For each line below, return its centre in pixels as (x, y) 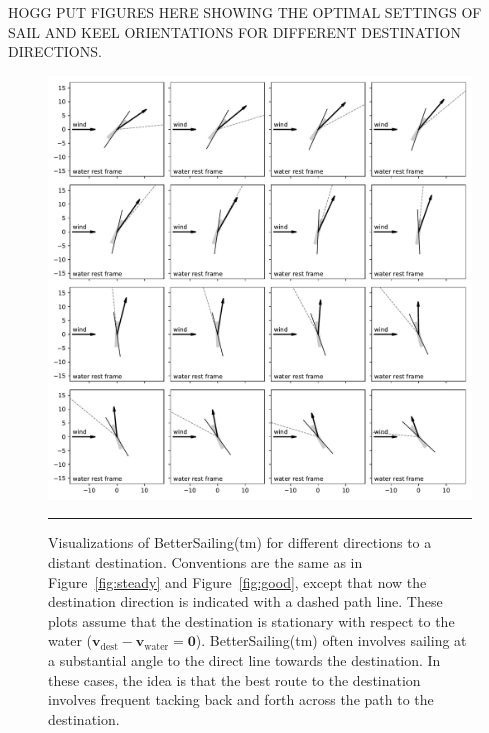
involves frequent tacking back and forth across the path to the (241, 699)
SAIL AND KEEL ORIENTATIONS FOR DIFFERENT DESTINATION (234, 31)
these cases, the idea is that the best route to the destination (234, 679)
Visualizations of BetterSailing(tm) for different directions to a (240, 542)
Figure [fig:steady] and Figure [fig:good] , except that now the (237, 581)
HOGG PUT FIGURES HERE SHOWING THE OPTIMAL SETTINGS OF (245, 12)
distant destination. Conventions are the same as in (205, 561)
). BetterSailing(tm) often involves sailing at (331, 640)
